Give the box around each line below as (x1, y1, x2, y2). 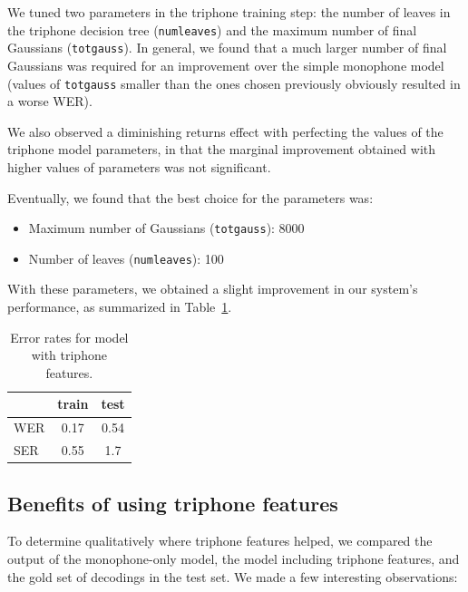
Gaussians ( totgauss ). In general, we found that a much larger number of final (7, 38, 447, 57)
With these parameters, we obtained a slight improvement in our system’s (7, 279, 418, 298)
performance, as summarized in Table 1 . (7, 297, 232, 316)
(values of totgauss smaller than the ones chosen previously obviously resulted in (7, 73, 461, 92)
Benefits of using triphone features (7, 489, 338, 517)
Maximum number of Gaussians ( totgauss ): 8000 (28, 218, 305, 238)
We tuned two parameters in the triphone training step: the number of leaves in (7, 3, 451, 21)
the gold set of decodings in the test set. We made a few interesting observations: (7, 567, 458, 586)
